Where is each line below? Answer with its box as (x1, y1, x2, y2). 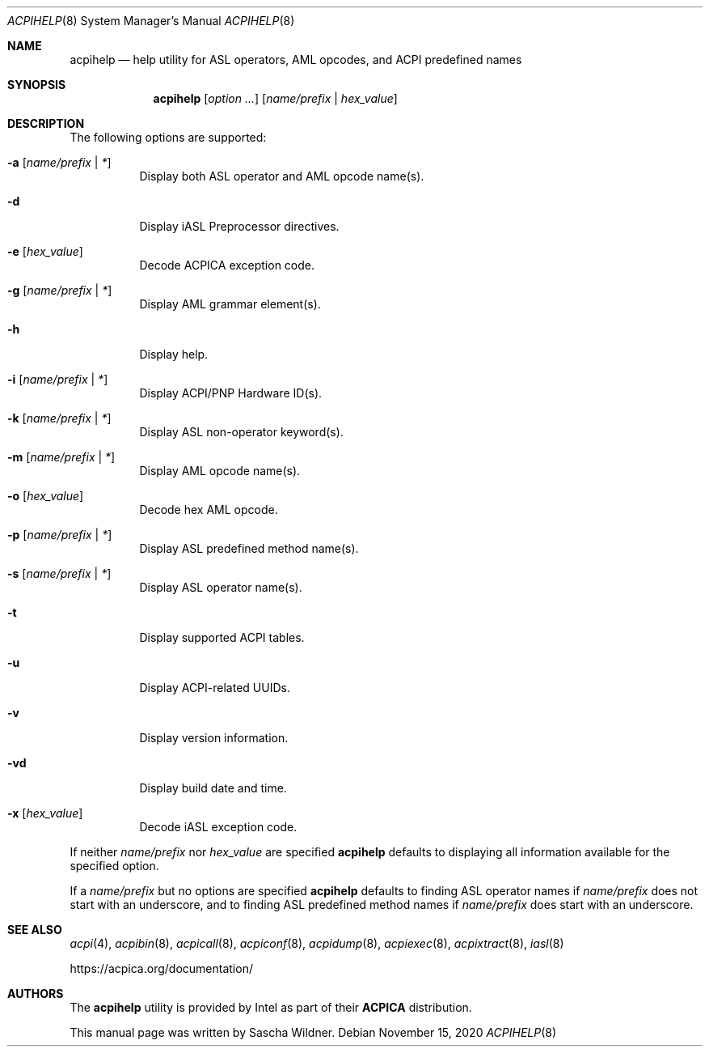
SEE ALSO (7, 923, 62, 936)
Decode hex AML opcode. (139, 503, 278, 516)
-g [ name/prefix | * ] (7, 283, 112, 297)
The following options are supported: (70, 130, 267, 144)
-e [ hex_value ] (7, 244, 83, 258)
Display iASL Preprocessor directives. (139, 219, 340, 233)
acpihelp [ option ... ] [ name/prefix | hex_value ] (153, 91, 398, 105)
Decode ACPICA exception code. (139, 258, 315, 272)
